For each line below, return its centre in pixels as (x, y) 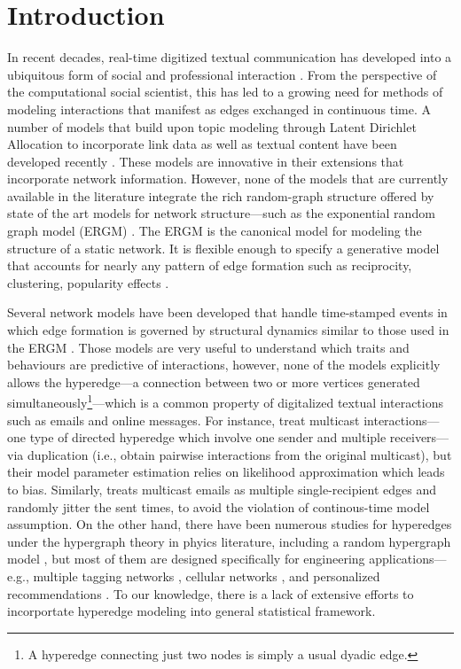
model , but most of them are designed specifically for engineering (186, 559)
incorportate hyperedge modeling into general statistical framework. (191, 611)
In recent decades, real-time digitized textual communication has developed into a (230, 57)
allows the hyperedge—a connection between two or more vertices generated (214, 381)
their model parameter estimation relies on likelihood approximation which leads (226, 472)
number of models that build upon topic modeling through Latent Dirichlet (212, 126)
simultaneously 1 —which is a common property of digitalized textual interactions (226, 401)
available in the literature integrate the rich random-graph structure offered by (221, 195)
